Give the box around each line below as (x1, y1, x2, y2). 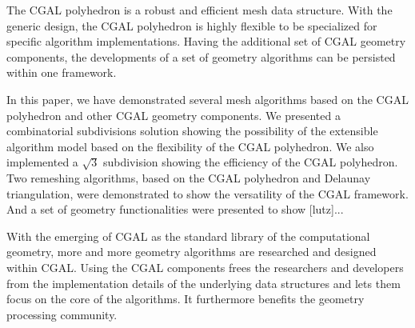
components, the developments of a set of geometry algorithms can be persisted (6, 48, 396, 65)
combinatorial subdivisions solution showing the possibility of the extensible (6, 122, 378, 139)
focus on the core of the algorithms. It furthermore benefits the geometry (6, 290, 365, 307)
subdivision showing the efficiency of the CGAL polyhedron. (102, 154, 398, 170)
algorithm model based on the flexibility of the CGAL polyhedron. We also (6, 138, 374, 154)
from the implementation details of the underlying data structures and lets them (6, 274, 401, 291)
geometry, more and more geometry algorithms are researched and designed (6, 243, 377, 260)
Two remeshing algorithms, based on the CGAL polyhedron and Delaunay (6, 169, 371, 186)
